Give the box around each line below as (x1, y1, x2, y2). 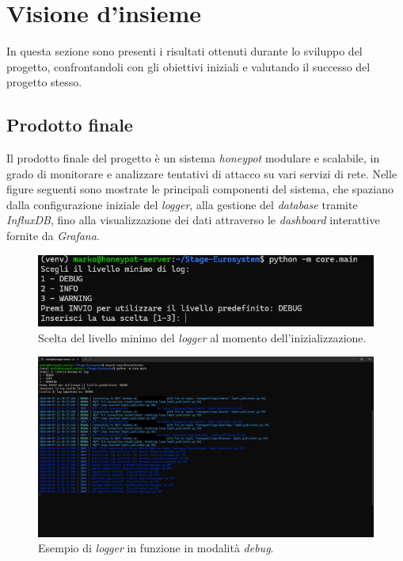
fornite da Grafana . (6, 227, 100, 244)
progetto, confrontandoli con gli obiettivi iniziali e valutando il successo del (6, 58, 371, 74)
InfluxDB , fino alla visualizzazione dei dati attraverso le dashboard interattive (6, 212, 380, 228)
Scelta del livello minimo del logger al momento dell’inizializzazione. (38, 329, 367, 345)
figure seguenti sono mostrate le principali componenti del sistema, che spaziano (6, 181, 393, 197)
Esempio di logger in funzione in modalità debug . (38, 540, 274, 556)
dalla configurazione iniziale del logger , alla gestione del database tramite (6, 196, 358, 212)
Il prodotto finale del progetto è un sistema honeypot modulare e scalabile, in (6, 150, 380, 166)
